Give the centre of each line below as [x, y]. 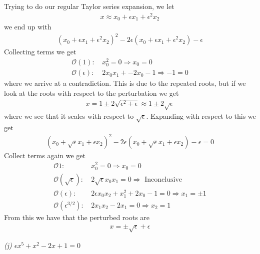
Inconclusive [163, 179]
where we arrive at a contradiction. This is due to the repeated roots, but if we [125, 83]
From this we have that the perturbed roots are [77, 217]
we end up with [28, 27]
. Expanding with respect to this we [201, 116]
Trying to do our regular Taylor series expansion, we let [89, 6]
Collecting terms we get [40, 52]
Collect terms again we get [45, 155]
